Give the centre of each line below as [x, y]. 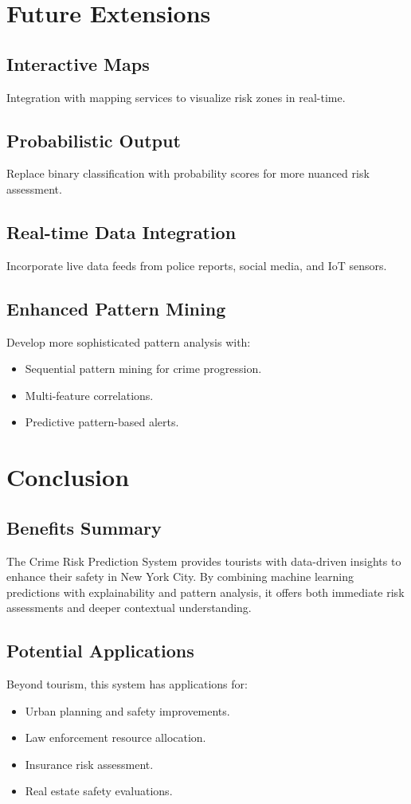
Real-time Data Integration [121, 231]
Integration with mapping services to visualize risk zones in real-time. [176, 97]
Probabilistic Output [94, 140]
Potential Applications [100, 651]
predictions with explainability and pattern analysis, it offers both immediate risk [205, 592]
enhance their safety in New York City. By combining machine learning [180, 577]
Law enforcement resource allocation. [115, 737]
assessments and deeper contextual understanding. [129, 608]
